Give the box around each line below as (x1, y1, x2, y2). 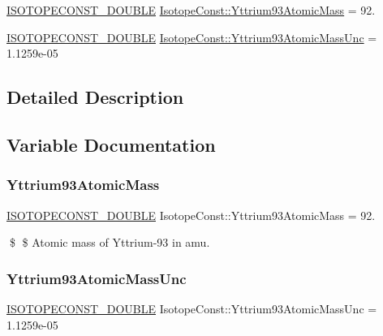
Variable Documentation (6, 131, 216, 157)
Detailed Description (6, 84, 184, 110)
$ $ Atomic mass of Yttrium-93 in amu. (9, 234, 210, 251)
